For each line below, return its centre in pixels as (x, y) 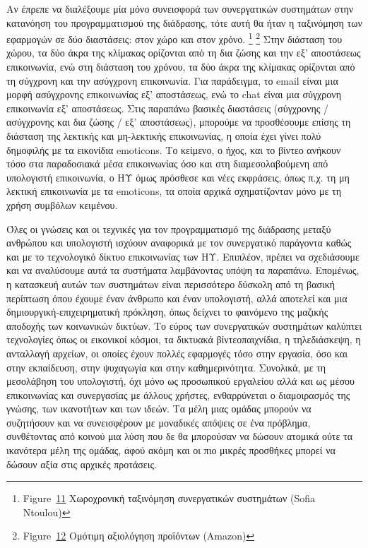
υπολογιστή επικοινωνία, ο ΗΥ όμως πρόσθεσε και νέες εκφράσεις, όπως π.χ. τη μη (178, 177)
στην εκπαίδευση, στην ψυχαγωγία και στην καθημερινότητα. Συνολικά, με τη (166, 367)
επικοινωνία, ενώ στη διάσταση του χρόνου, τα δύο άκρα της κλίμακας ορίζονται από (181, 67)
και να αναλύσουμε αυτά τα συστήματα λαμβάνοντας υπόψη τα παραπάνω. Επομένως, (183, 270)
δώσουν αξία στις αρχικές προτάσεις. (82, 464)
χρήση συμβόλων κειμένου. (62, 204)
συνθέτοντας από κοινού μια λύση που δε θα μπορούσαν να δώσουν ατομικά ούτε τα (179, 436)
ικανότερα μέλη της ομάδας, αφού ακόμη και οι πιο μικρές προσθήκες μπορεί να (171, 450)
